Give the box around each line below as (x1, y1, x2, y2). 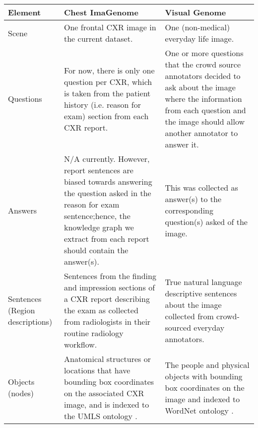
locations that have (64, 364, 130, 376)
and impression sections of (64, 282, 155, 293)
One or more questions (165, 47, 244, 59)
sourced (165, 321, 192, 333)
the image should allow (165, 116, 245, 127)
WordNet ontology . (165, 404, 234, 416)
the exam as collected (64, 304, 138, 316)
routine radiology (64, 327, 124, 339)
